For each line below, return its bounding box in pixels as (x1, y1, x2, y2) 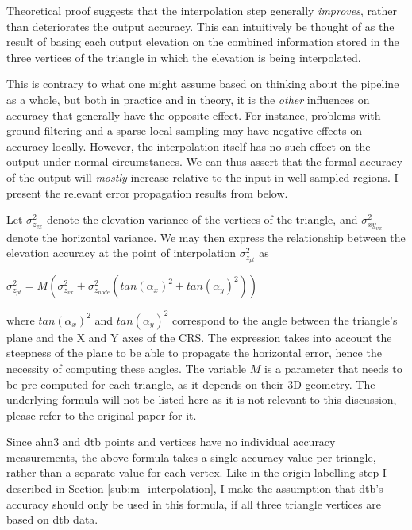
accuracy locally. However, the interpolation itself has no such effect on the (6, 137, 371, 154)
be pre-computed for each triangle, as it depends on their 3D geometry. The (6, 375, 375, 392)
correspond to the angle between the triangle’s (172, 311, 398, 328)
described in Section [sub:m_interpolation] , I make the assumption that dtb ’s (6, 480, 383, 497)
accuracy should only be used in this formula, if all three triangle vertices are (6, 495, 381, 512)
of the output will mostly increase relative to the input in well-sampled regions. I (6, 168, 399, 185)
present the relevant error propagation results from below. (6, 184, 288, 201)
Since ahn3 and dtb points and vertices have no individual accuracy (6, 433, 336, 450)
